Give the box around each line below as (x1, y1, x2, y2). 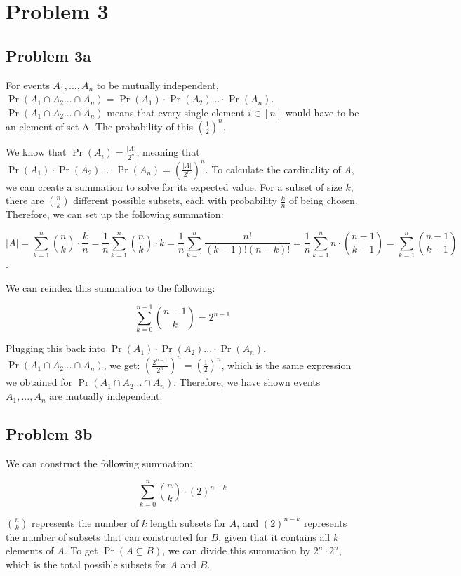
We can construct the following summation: (6, 455, 193, 470)
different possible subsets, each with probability (73, 193, 277, 208)
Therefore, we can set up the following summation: (6, 207, 224, 222)
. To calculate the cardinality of (205, 161, 341, 176)
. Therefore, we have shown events (173, 375, 321, 389)
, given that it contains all (218, 529, 330, 544)
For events (6, 77, 50, 92)
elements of (6, 543, 54, 558)
